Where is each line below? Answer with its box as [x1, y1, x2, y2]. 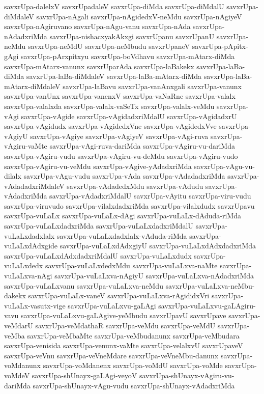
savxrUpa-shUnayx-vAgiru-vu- [139, 370, 234, 380]
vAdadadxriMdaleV [4, 180, 65, 191]
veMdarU [4, 320, 33, 330]
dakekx [4, 290, 26, 301]
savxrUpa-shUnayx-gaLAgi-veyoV [32, 370, 137, 380]
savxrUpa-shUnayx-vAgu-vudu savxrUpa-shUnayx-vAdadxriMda [33, 380, 235, 390]
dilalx [4, 171, 21, 181]
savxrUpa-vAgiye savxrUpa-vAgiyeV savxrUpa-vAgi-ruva [30, 130, 209, 141]
